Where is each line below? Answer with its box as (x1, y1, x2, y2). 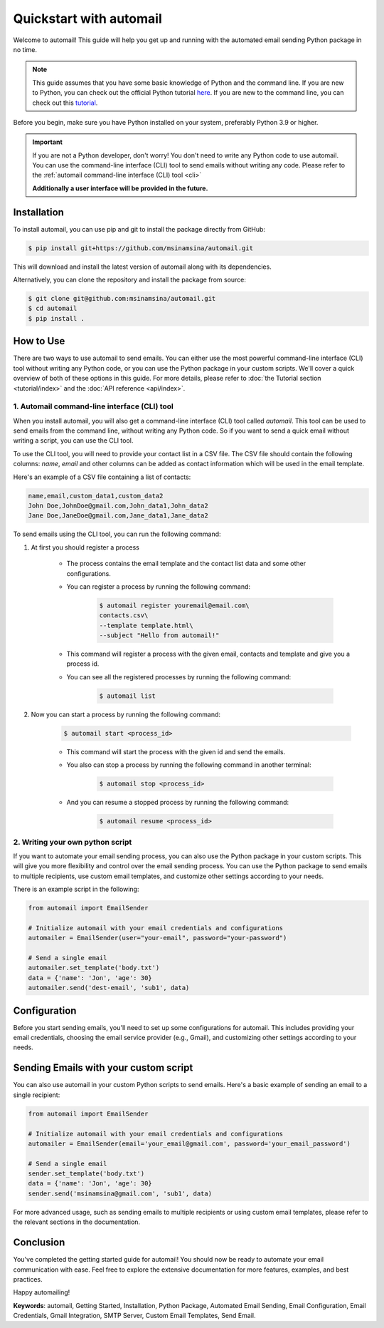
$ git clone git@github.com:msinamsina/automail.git (28, 294, 216, 303)
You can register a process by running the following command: (66, 582, 251, 591)
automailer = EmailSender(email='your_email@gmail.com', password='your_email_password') (28, 1139, 351, 1148)
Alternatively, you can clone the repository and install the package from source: (13, 275, 247, 284)
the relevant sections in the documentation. (13, 1218, 141, 1226)
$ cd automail (28, 304, 78, 313)
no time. (13, 45, 38, 53)
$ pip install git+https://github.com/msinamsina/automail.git (28, 244, 254, 252)
